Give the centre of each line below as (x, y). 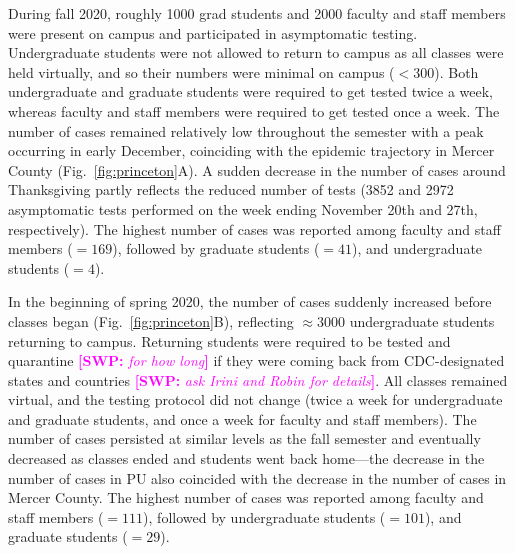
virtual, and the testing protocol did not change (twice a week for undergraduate (255, 399)
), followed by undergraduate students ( (264, 516)
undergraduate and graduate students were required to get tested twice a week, (250, 91)
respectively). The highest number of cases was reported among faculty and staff (254, 228)
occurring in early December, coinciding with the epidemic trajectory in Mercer (251, 150)
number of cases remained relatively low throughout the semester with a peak (246, 130)
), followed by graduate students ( (216, 248)
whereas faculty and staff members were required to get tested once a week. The (254, 110)
